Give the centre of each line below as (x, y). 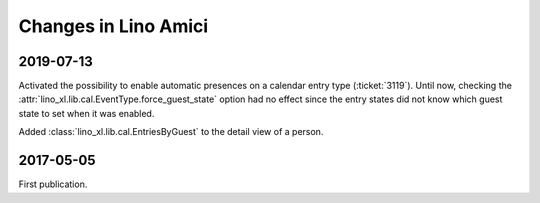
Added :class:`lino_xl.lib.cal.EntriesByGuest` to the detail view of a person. (171, 132)
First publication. (53, 184)
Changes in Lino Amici (113, 26)
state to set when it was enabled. (86, 113)
